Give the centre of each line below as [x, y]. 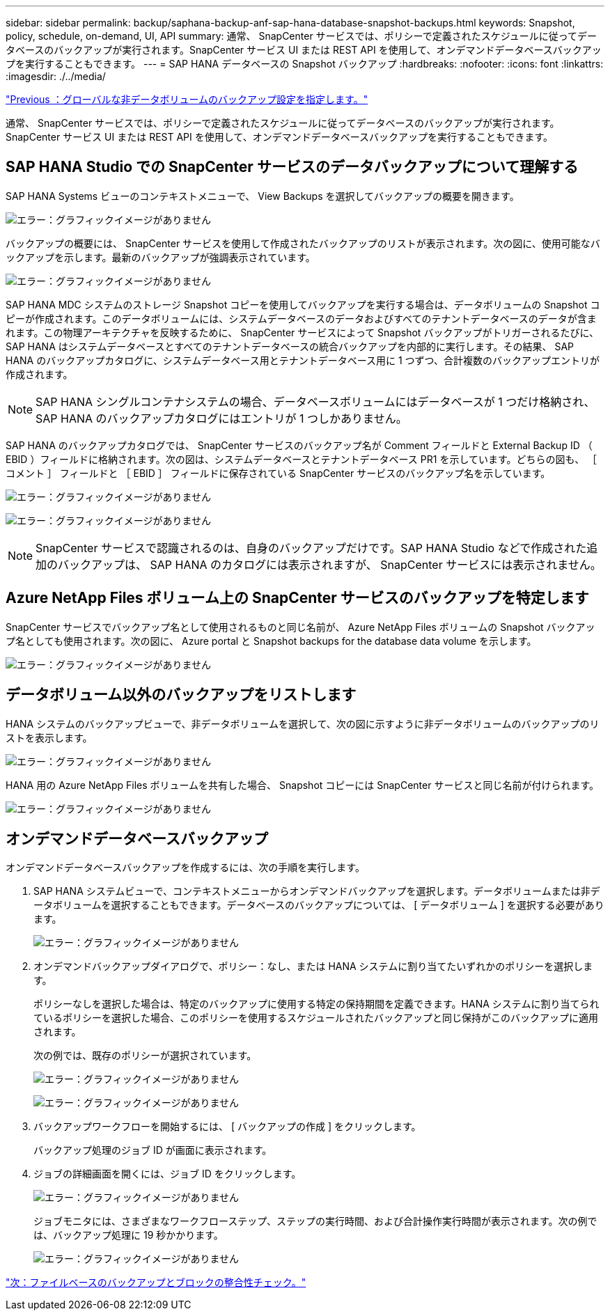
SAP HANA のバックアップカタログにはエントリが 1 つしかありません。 [221, 418]
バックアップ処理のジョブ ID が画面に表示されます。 [153, 1150]
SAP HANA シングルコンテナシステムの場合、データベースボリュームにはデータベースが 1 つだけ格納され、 [315, 401]
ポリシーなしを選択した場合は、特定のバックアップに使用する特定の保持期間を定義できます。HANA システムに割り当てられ [316, 1004]
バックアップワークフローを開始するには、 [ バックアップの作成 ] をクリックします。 [227, 1127]
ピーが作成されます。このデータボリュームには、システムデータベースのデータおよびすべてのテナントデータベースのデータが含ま [301, 318]
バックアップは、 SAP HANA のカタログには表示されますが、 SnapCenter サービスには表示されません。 [330, 564]
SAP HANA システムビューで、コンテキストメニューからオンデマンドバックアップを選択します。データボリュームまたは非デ [317, 891]
